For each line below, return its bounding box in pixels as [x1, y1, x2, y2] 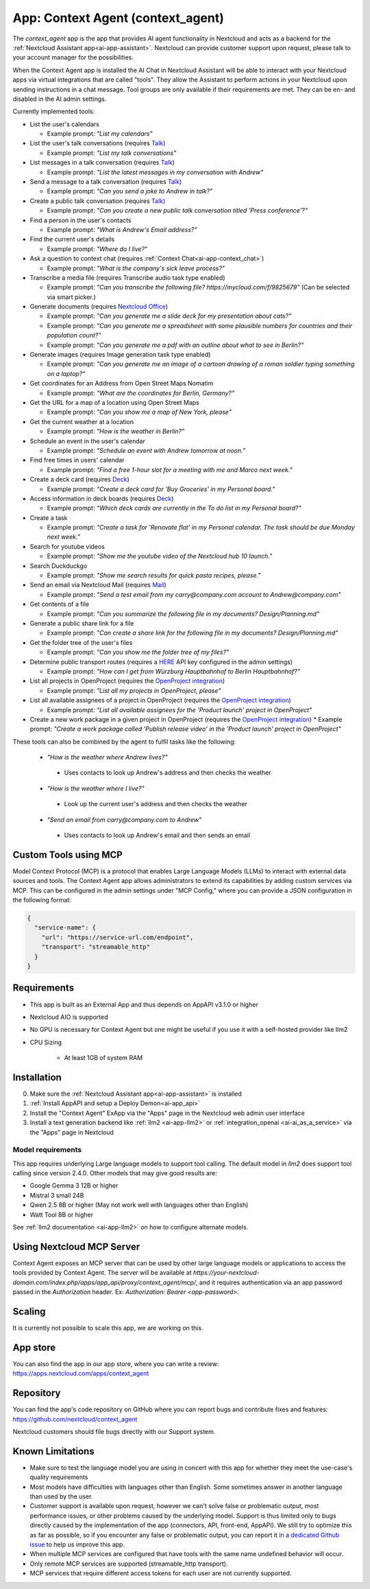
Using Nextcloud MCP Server [12, 1240, 140, 1252]
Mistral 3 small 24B [29, 1191, 84, 1199]
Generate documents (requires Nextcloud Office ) [29, 303, 168, 311]
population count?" [47, 331, 101, 340]
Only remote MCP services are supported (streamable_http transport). [29, 1559, 228, 1568]
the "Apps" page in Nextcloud [29, 1128, 114, 1136]
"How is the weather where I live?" [47, 784, 145, 792]
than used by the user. [29, 1492, 93, 1500]
